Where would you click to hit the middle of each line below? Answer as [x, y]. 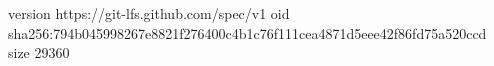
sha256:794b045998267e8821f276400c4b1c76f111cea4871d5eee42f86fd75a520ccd [247, 32]
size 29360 [39, 52]
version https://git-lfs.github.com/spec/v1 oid [149, 13]
